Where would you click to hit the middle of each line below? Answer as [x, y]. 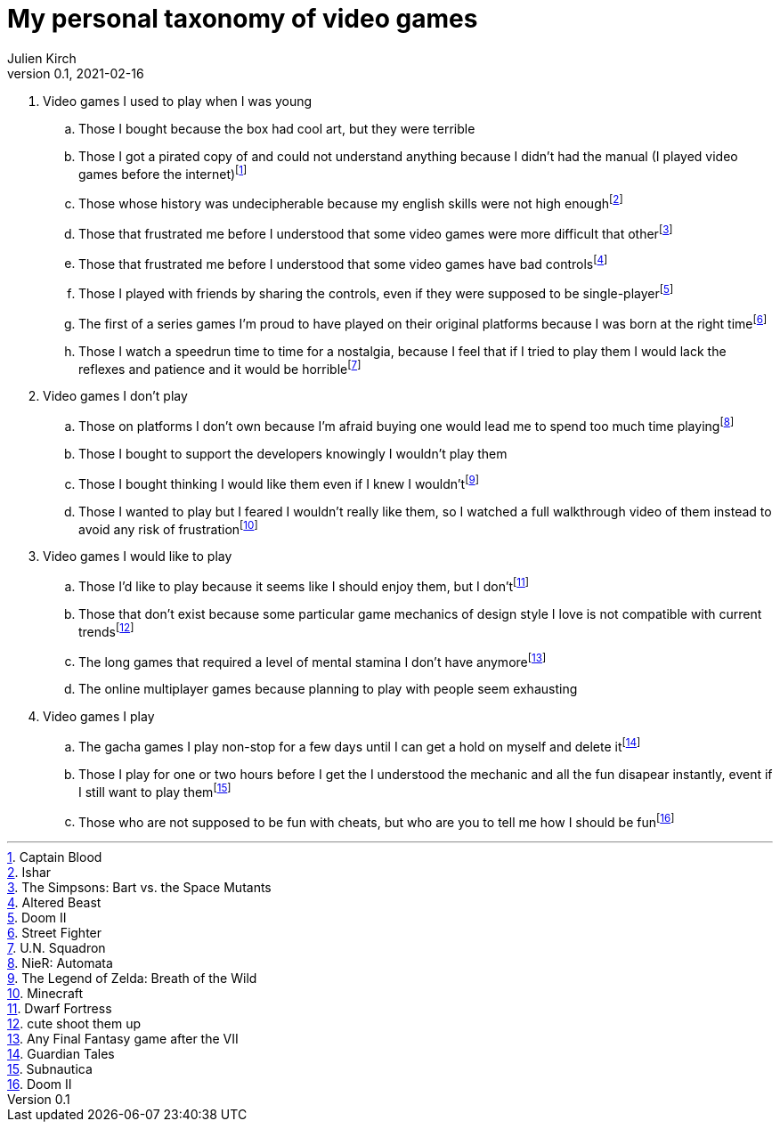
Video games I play [99, 717]
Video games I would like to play [138, 556]
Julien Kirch [42, 58]
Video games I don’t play [115, 396]
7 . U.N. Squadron [57, 948]
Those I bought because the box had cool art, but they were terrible [277, 128]
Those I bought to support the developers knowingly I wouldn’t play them [293, 454]
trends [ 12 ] [106, 630]
